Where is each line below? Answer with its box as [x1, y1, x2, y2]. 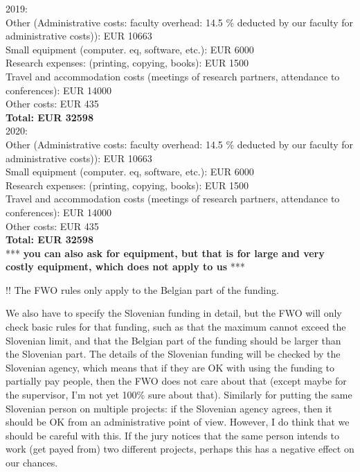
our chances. [6, 455, 58, 469]
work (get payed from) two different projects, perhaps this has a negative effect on [6, 442, 354, 456]
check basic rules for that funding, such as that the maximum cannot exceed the [6, 320, 346, 334]
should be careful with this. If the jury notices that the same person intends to [6, 428, 340, 442]
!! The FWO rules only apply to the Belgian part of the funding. [6, 282, 279, 297]
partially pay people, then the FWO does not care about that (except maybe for [6, 374, 347, 388]
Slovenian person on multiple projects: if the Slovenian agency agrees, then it [6, 401, 332, 415]
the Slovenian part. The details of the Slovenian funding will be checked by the [6, 347, 341, 361]
